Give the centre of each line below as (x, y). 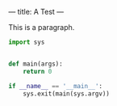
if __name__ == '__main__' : (56, 86)
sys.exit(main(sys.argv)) (67, 93)
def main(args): (36, 64)
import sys (27, 42)
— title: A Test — (36, 12)
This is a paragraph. (42, 27)
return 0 (38, 71)
